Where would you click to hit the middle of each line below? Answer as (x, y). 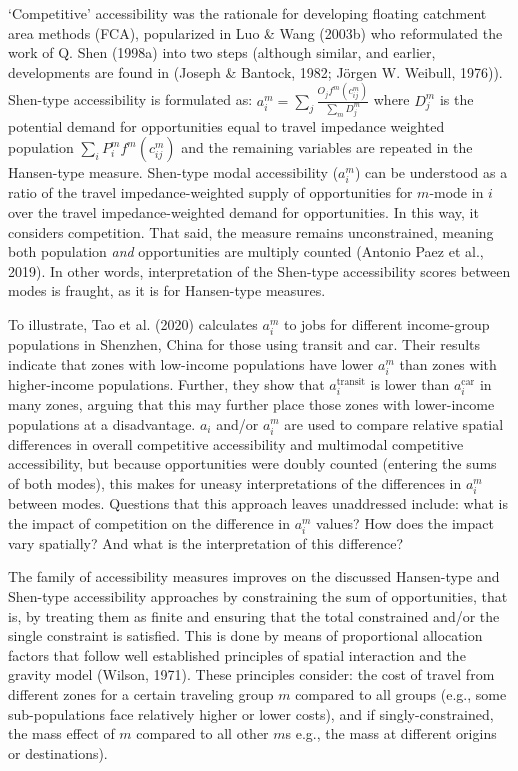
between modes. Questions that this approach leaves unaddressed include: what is (258, 503)
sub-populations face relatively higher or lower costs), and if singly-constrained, (251, 713)
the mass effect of (61, 733)
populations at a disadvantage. (102, 423)
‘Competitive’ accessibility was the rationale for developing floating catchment (247, 13)
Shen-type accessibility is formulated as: (130, 99)
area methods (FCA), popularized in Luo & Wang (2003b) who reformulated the (255, 32)
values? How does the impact (405, 522)
